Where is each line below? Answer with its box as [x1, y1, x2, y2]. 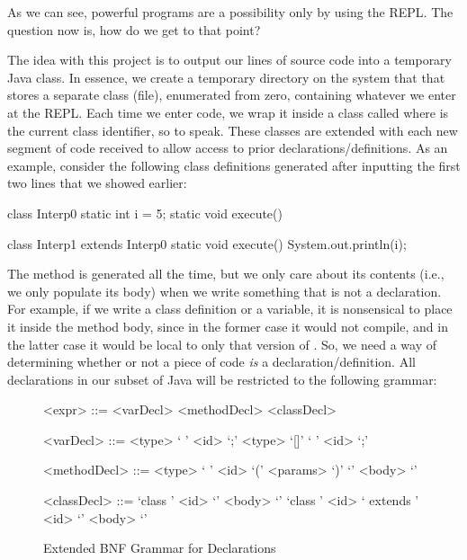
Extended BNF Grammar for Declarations [43, 538, 276, 557]
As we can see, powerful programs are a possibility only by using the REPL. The [7, 3, 454, 21]
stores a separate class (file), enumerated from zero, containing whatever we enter [7, 85, 456, 104]
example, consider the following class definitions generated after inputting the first [7, 156, 461, 174]
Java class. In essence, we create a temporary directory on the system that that [7, 67, 445, 86]
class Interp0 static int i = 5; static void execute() [7, 203, 283, 222]
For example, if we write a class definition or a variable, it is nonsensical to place [7, 299, 453, 318]
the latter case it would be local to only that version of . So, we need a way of [7, 334, 436, 353]
